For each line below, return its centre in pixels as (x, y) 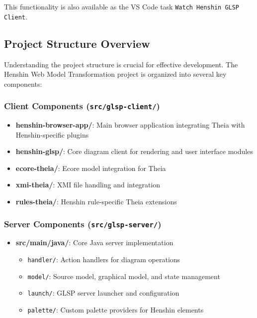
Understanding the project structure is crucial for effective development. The (121, 64)
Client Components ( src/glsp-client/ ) (82, 106)
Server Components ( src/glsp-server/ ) (83, 224)
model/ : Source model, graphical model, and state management (124, 276)
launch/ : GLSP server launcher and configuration (103, 293)
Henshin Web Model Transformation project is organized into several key (115, 74)
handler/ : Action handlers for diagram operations (104, 259)
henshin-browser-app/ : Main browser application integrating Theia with (130, 125)
